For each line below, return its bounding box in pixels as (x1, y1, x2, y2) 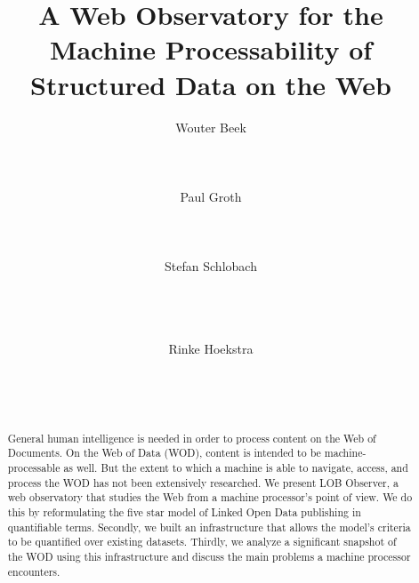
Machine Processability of (49, 31, 373, 68)
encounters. (7, 563, 60, 579)
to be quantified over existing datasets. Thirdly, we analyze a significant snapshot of (7, 534, 397, 549)
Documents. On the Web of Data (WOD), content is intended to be (7, 445, 321, 460)
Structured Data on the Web (29, 66, 392, 102)
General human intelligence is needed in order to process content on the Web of (7, 430, 376, 445)
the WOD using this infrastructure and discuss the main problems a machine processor (7, 549, 411, 564)
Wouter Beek (175, 117, 246, 136)
